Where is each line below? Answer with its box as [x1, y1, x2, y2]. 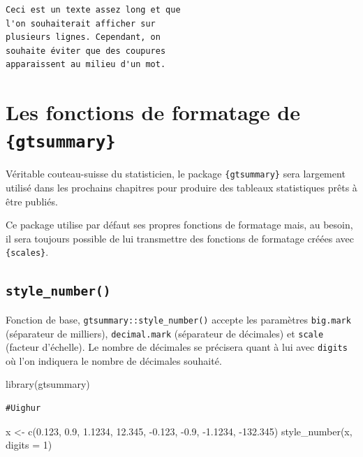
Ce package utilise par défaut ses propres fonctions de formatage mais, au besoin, [6, 217, 353, 232]
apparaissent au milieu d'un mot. [6, 59, 166, 70]
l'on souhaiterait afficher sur [6, 18, 156, 29]
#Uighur [6, 403, 41, 414]
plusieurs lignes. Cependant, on [6, 32, 161, 43]
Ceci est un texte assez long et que [6, 5, 181, 15]
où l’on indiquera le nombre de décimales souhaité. [6, 353, 222, 368]
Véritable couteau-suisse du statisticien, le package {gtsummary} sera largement [6, 166, 346, 181]
